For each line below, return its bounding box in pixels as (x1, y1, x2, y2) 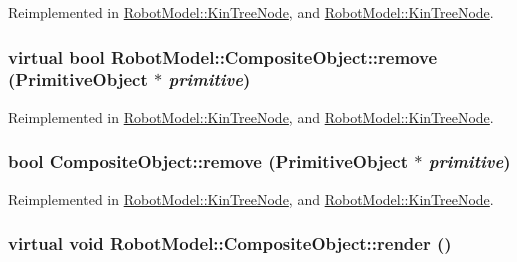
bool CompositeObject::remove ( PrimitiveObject (8, 149, 408, 174)
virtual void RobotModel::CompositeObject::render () (8, 231, 452, 256)
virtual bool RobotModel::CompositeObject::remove (8, 44, 438, 69)
